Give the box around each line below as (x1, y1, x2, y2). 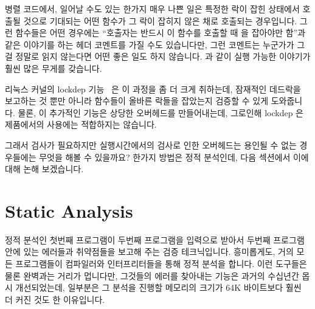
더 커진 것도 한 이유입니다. (5, 293, 105, 305)
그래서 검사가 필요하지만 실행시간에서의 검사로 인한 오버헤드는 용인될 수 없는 (5, 138, 297, 151)
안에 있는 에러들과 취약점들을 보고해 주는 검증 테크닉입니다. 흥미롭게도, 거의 (5, 245, 294, 258)
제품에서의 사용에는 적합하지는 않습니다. (5, 118, 157, 131)
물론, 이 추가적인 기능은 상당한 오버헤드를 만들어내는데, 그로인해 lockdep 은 (18, 106, 303, 119)
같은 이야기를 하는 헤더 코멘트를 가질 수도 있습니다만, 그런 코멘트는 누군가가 (5, 38, 294, 50)
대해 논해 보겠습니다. (5, 162, 84, 175)
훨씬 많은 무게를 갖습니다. (5, 61, 102, 74)
